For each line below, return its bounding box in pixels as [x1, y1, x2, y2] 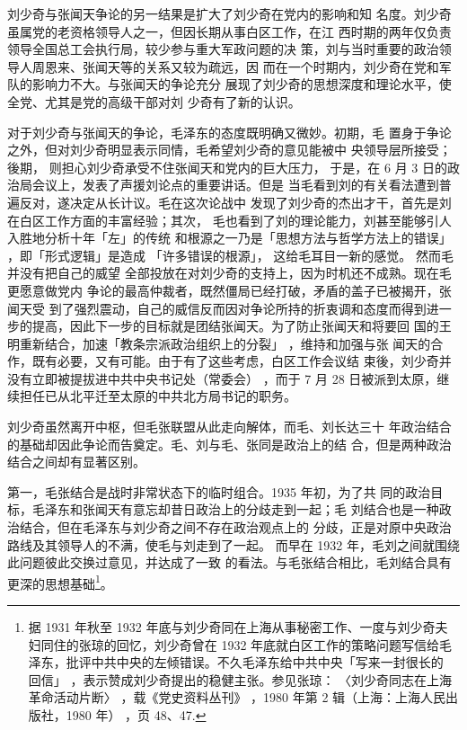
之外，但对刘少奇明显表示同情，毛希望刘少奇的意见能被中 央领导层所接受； [7, 140, 452, 159]
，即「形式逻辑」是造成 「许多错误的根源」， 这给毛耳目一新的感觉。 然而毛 [7, 245, 454, 264]
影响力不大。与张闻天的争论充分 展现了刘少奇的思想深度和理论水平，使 [31, 75, 452, 93]
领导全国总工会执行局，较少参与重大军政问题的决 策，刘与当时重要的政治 [7, 40, 439, 58]
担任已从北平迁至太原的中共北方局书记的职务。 [19, 387, 296, 405]
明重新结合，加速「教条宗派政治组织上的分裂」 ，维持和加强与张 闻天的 [7, 334, 431, 352]
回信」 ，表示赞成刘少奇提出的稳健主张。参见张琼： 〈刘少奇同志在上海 [28, 670, 453, 689]
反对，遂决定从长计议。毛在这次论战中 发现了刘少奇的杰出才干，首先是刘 [19, 192, 452, 211]
